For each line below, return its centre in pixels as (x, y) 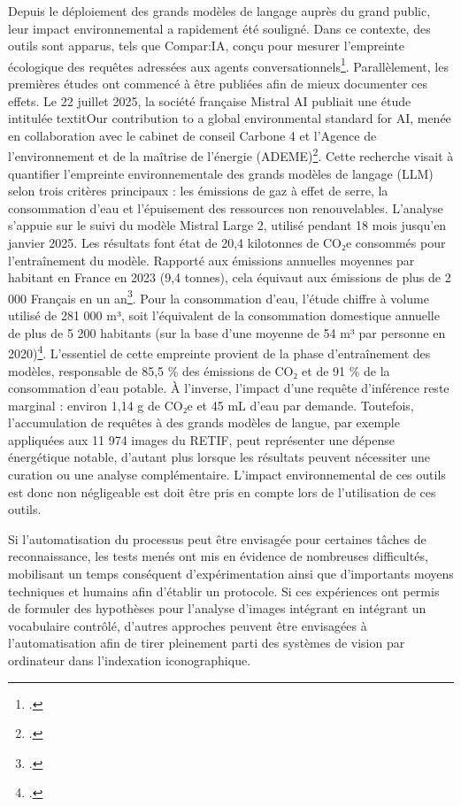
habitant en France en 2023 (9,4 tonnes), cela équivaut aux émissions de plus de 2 (230, 277)
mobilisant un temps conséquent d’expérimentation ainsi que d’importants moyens (231, 574)
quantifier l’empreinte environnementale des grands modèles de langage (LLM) (221, 173)
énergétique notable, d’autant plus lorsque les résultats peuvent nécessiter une (219, 457)
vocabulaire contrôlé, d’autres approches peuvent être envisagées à (188, 625)
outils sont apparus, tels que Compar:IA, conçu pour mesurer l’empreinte (206, 46)
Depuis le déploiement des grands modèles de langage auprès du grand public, (219, 11)
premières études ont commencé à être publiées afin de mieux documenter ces (218, 84)
